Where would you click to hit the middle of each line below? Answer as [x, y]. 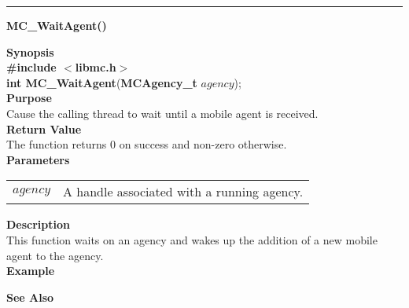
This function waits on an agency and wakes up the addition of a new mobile [192, 239]
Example [31, 271]
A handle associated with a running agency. [183, 192]
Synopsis [30, 51]
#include [31, 67]
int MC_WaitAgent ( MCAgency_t [102, 82]
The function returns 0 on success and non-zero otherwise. [147, 144]
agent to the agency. [55, 255]
